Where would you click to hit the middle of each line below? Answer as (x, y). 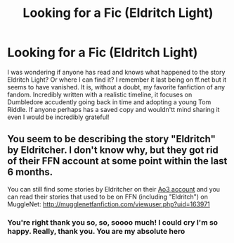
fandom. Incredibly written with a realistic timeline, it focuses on (100, 94)
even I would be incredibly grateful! (58, 117)
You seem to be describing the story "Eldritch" (111, 139)
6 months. (30, 172)
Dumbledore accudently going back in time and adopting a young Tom (109, 102)
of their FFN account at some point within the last (117, 161)
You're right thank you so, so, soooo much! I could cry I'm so (113, 222)
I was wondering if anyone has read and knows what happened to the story (116, 72)
